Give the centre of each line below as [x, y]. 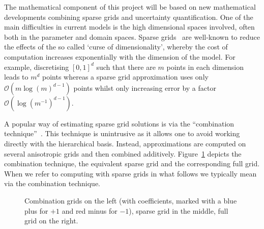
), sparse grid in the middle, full [179, 210]
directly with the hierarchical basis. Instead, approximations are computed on [125, 143]
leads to [16, 77]
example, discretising [37, 67]
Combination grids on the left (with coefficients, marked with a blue [131, 200]
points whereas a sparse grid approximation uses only [125, 77]
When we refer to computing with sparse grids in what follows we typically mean [130, 173]
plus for [36, 210]
